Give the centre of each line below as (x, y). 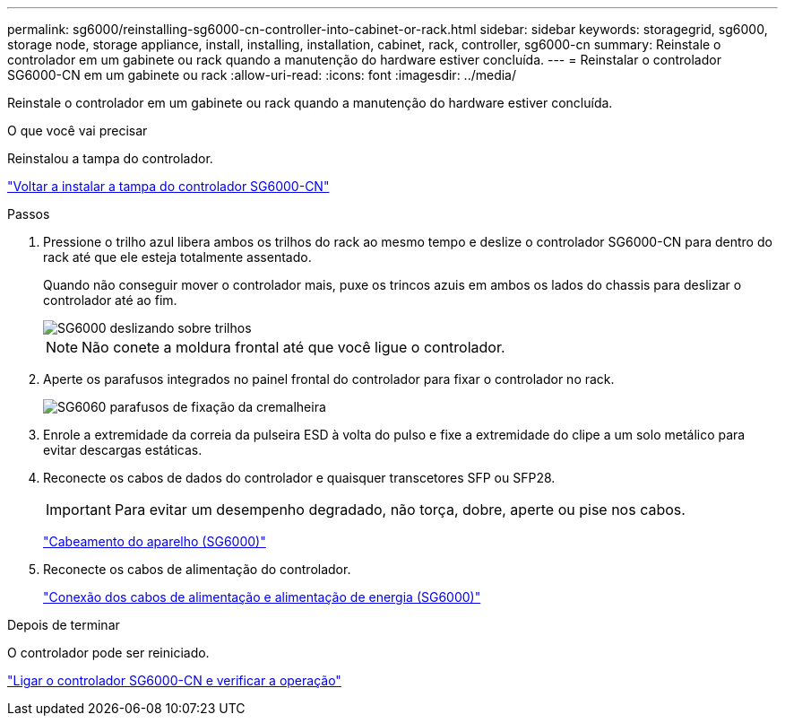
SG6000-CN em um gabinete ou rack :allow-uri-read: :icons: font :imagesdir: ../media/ (262, 75)
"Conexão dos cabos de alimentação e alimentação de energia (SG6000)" (262, 597)
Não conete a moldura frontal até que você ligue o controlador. (293, 347)
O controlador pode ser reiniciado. (108, 653)
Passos (29, 214)
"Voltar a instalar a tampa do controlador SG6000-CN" (168, 186)
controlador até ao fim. (110, 300)
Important (78, 510)
